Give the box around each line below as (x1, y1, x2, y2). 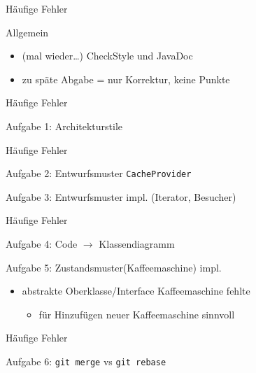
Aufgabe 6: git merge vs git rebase (6, 353, 166, 368)
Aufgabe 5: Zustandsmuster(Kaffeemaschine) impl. (6, 260, 222, 274)
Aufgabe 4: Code (6, 237, 78, 251)
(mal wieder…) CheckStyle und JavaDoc (22, 48, 193, 63)
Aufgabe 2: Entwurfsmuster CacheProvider (6, 166, 192, 181)
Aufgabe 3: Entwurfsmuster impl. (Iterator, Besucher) (6, 189, 236, 204)
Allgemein (6, 24, 49, 39)
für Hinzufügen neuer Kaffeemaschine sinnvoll (38, 307, 235, 321)
